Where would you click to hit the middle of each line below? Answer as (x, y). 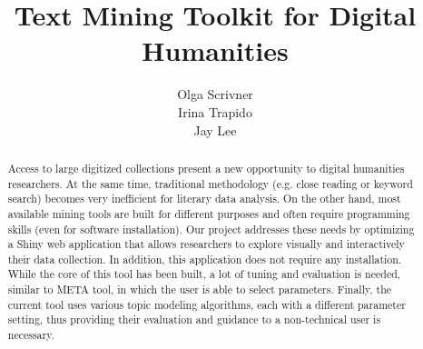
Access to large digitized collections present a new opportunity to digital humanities (206, 168)
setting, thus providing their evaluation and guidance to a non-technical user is (194, 319)
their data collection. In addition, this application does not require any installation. (205, 259)
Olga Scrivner (215, 94)
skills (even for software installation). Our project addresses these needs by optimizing (211, 229)
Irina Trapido (215, 111)
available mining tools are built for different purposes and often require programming (209, 213)
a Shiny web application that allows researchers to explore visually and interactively (206, 244)
